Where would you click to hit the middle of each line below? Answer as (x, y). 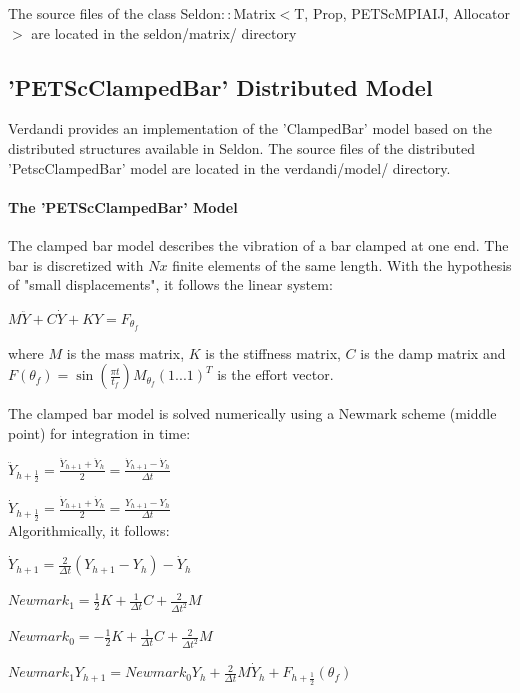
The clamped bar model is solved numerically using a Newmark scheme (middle (252, 413)
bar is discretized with (76, 264)
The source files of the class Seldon (115, 13)
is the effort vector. (275, 374)
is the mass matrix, (125, 352)
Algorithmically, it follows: (89, 529)
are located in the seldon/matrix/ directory (164, 32)
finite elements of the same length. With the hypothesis (342, 264)
